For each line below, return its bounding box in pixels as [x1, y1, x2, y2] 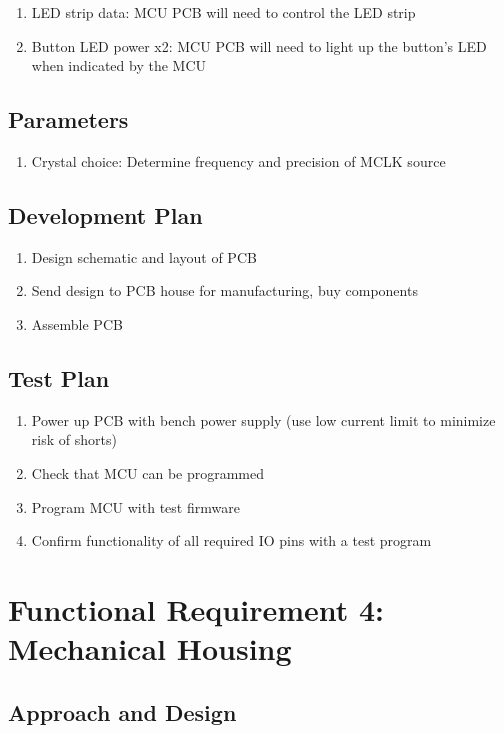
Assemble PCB [31, 313, 123, 334]
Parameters [8, 104, 129, 135]
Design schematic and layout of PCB [31, 246, 257, 267]
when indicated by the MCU [31, 55, 207, 76]
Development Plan [8, 199, 203, 230]
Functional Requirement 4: [8, 588, 385, 629]
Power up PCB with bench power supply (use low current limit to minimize [31, 409, 496, 430]
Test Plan [8, 362, 110, 393]
